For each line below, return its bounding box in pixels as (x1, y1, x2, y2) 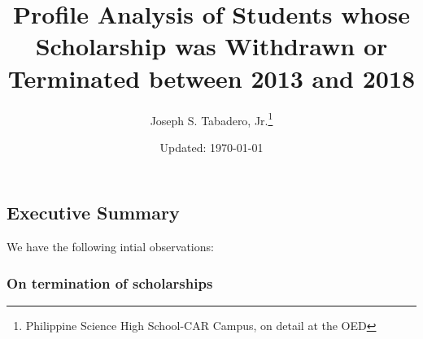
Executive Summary (7, 200, 180, 225)
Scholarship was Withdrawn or (35, 29, 388, 63)
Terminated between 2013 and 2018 (7, 61, 416, 94)
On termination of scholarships (7, 272, 213, 293)
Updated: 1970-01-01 (159, 138, 264, 155)
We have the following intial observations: (7, 238, 214, 255)
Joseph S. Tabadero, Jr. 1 (150, 109, 273, 128)
